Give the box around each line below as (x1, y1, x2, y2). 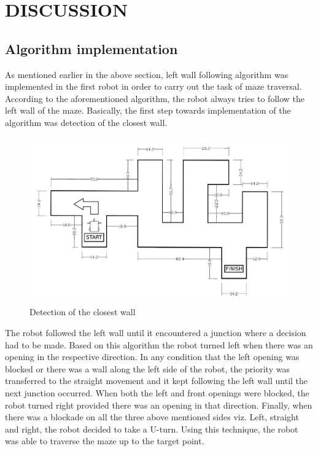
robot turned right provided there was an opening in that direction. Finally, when (5, 398, 312, 411)
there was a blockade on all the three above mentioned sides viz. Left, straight (5, 410, 299, 423)
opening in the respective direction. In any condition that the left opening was (5, 350, 300, 363)
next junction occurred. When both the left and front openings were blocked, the (5, 386, 309, 399)
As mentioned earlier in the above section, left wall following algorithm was (5, 68, 289, 80)
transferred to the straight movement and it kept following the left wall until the (5, 374, 308, 387)
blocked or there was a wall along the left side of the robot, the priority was (5, 362, 290, 375)
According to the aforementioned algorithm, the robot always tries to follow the (5, 92, 305, 104)
